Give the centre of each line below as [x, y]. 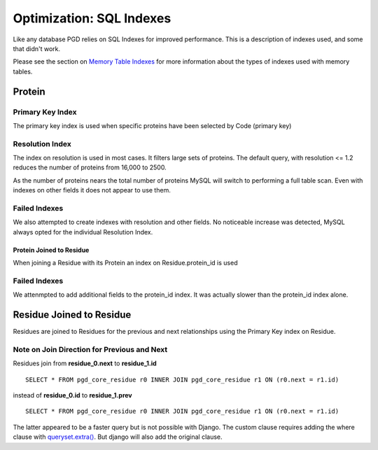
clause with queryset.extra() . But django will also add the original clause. [118, 437]
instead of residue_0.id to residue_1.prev [72, 395]
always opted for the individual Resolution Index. [83, 232]
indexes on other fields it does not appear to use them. [92, 190]
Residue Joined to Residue [72, 315]
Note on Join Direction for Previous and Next [90, 349]
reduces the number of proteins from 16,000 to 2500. [90, 167]
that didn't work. [37, 48]
